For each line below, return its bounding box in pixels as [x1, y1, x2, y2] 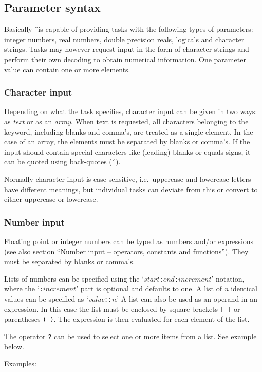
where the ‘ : [4, 283, 43, 294]
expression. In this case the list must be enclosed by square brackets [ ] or [4, 303, 240, 314]
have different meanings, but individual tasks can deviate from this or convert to [4, 183, 258, 194]
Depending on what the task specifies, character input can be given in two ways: [4, 106, 257, 117]
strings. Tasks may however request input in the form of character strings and [4, 44, 249, 54]
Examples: [4, 358, 36, 369]
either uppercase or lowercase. [4, 194, 98, 204]
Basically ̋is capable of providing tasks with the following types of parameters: [4, 24, 253, 34]
